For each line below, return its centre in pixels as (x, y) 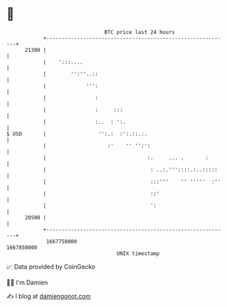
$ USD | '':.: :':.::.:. (77, 134)
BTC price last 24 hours (139, 32)
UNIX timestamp (138, 253)
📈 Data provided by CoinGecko (51, 267)
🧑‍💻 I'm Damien (27, 282)
